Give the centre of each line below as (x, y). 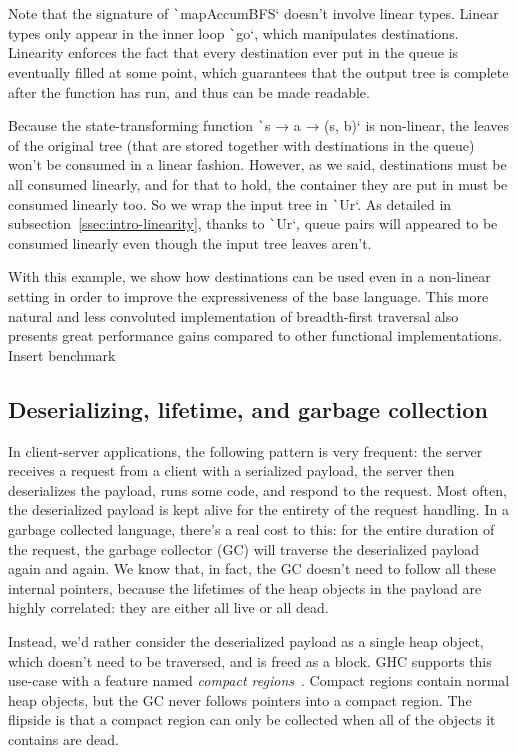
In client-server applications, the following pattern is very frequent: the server (245, 450)
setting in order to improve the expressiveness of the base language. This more (248, 296)
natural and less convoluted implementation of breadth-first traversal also (233, 315)
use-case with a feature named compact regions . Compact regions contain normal (259, 680)
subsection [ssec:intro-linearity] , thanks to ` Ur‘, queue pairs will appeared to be (253, 223)
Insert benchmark (62, 354)
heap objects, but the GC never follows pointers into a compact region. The (240, 699)
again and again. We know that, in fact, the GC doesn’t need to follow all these (252, 568)
